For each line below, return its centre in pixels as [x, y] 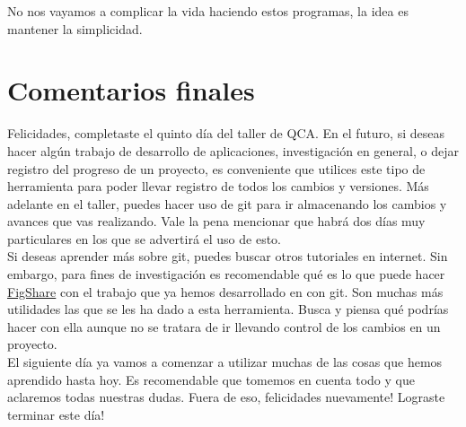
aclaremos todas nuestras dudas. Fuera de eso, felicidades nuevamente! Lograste [226, 397]
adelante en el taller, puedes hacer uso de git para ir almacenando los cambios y [227, 203]
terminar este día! [56, 414]
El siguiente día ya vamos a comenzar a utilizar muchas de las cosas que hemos [225, 362]
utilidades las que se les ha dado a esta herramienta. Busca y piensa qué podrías [228, 309]
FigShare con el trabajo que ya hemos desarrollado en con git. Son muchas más [225, 291]
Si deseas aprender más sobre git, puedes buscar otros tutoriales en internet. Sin [228, 256]
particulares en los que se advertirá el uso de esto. [145, 238]
